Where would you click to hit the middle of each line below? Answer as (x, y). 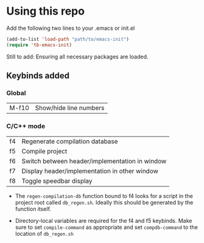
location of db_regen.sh (44, 233)
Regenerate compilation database (70, 141)
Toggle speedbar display (57, 181)
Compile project (44, 151)
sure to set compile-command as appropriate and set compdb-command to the (106, 227)
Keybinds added (38, 76)
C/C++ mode (26, 126)
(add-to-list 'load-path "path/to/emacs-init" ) (68, 39)
